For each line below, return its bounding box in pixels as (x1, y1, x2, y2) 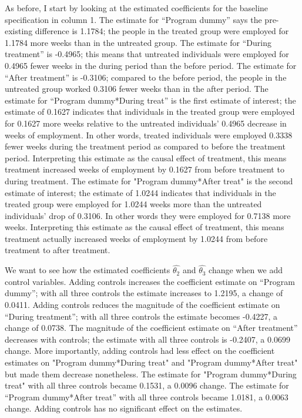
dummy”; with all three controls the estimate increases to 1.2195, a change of (5, 287, 283, 299)
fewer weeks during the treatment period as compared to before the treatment (5, 140, 286, 152)
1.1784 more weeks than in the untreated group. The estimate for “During (5, 36, 271, 48)
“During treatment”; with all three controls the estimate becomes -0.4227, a (5, 310, 278, 322)
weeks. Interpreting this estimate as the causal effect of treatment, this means (5, 221, 284, 233)
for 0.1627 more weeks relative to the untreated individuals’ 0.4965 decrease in (5, 117, 287, 129)
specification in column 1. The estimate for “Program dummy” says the (5, 13, 262, 25)
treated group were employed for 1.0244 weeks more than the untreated (5, 198, 262, 210)
